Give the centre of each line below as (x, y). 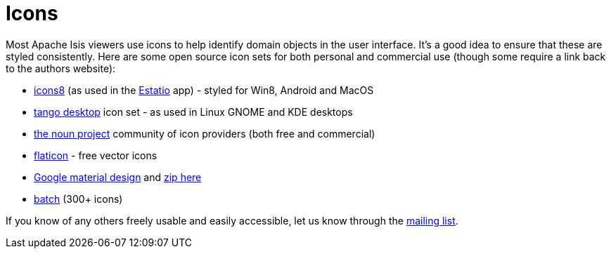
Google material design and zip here (118, 177)
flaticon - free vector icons (96, 155)
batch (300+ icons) (78, 199)
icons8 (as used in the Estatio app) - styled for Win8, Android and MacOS (204, 90)
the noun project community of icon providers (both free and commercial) (205, 133)
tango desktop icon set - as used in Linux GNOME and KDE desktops (193, 112)
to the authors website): (61, 68)
